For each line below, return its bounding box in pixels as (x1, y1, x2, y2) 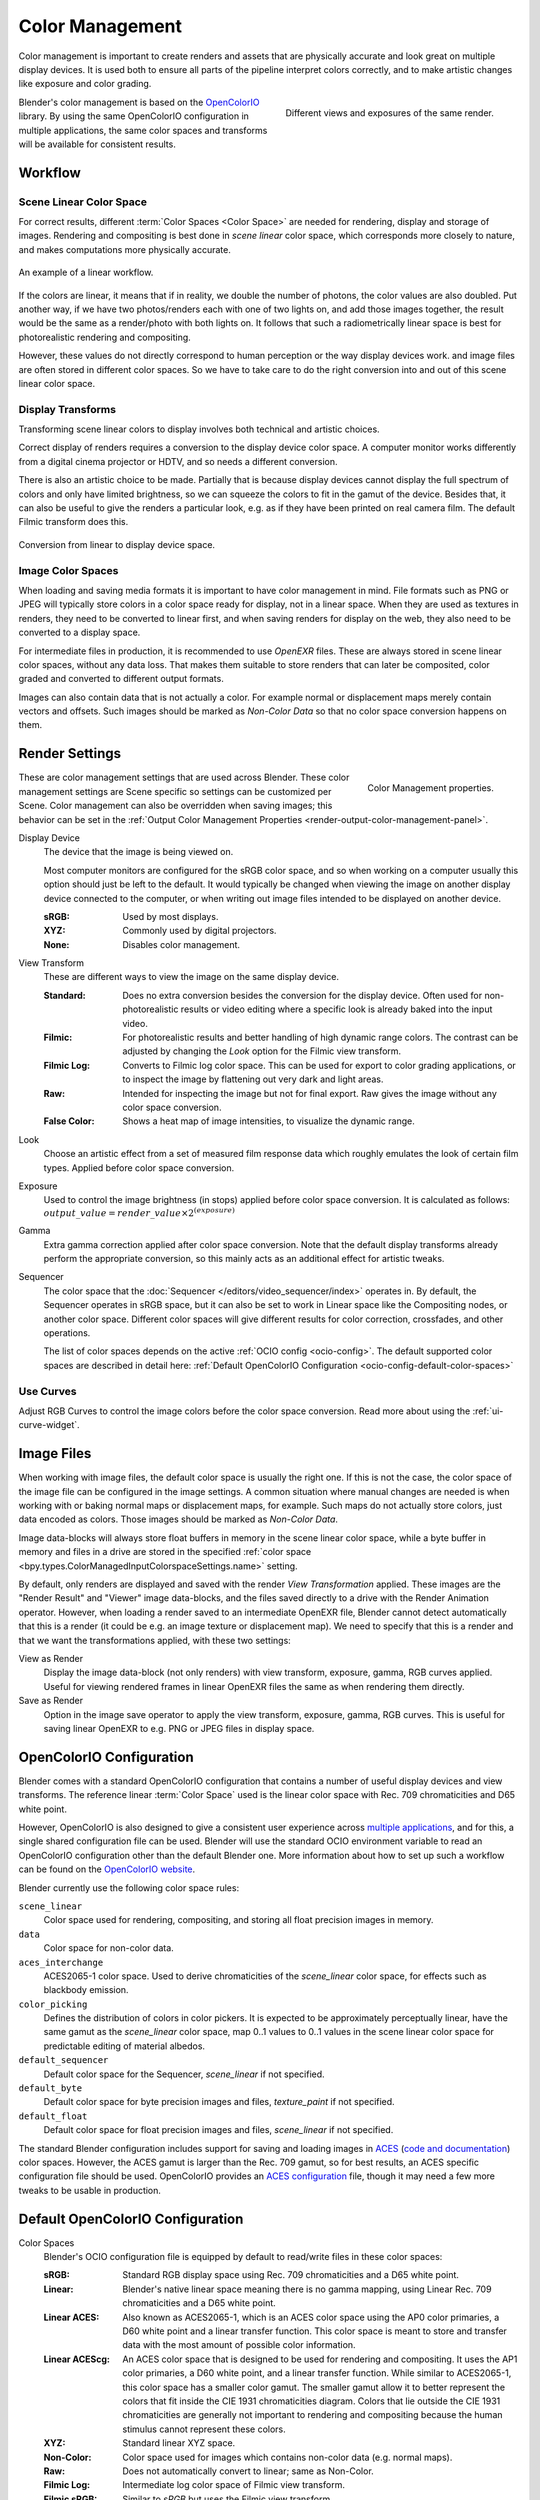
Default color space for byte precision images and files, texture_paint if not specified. (43, 2096, 395, 2108)
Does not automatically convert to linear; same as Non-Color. (122, 2465, 374, 2477)
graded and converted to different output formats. (18, 673, 224, 685)
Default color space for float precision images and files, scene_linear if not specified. (43, 2124, 394, 2136)
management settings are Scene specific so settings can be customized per (18, 785, 332, 797)
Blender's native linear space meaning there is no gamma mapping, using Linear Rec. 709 (122, 2283, 492, 2295)
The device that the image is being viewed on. (43, 846, 234, 858)
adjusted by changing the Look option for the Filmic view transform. (122, 1045, 402, 1057)
